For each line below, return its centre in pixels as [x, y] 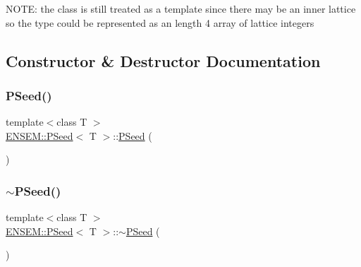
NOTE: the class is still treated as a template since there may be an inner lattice [181, 8]
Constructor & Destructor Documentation [163, 60]
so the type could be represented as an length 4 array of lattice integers [160, 22]
